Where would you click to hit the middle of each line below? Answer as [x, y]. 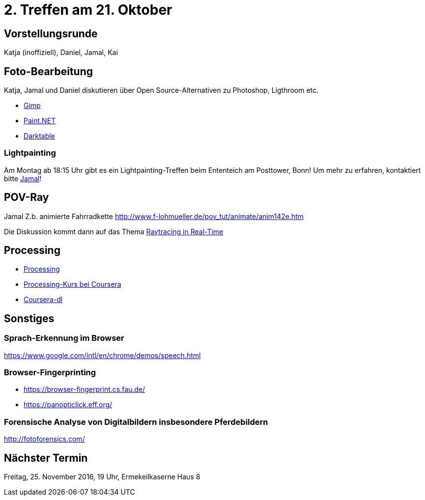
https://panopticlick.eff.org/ [68, 405]
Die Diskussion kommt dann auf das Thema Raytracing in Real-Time [114, 231]
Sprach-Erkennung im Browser [64, 338]
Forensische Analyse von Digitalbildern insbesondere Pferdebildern [136, 422]
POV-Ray [27, 197]
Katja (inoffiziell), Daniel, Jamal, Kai [61, 53]
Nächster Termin [46, 458]
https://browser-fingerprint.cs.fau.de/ [85, 389]
